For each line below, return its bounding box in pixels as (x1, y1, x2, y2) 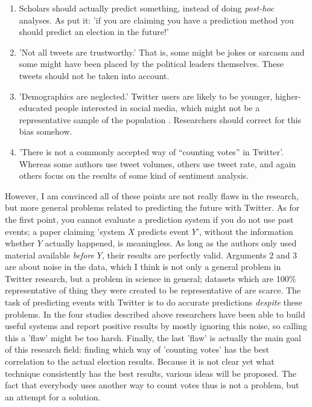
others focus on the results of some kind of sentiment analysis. (19, 169, 249, 182)
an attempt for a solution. (5, 390, 101, 403)
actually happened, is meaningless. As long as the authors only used (45, 237, 297, 249)
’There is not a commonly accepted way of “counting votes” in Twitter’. (19, 145, 284, 158)
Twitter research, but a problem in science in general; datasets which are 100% (5, 272, 296, 284)
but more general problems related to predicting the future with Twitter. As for (5, 201, 300, 214)
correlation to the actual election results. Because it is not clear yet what (5, 355, 275, 368)
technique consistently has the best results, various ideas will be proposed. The (5, 367, 297, 379)
